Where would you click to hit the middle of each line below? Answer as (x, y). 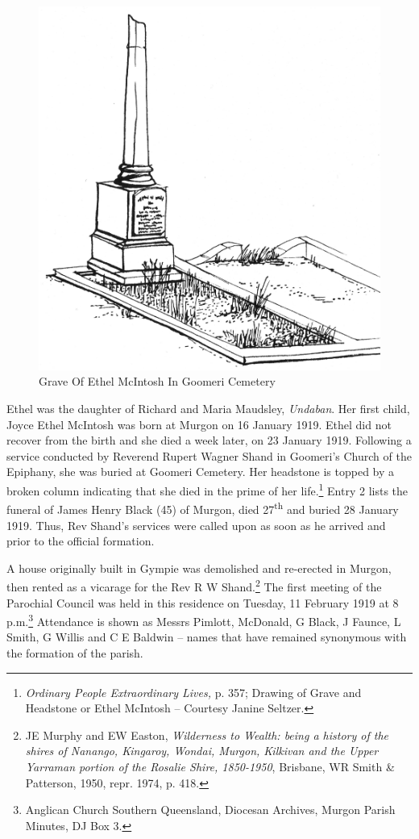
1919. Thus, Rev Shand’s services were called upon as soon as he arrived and (196, 525)
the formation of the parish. (75, 652)
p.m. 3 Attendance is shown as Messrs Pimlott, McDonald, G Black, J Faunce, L (204, 620)
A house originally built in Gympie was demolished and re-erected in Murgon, (199, 568)
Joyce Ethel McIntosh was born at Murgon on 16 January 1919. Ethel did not (199, 424)
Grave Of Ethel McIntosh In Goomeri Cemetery (157, 381)
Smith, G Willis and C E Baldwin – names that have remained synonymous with (207, 637)
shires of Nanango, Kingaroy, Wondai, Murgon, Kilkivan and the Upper (202, 751)
